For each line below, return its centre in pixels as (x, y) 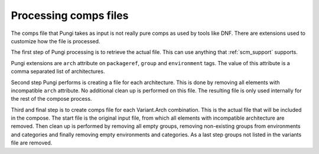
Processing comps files (70, 15)
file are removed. (32, 143)
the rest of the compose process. (51, 99)
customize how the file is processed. (56, 41)
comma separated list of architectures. (58, 72)
